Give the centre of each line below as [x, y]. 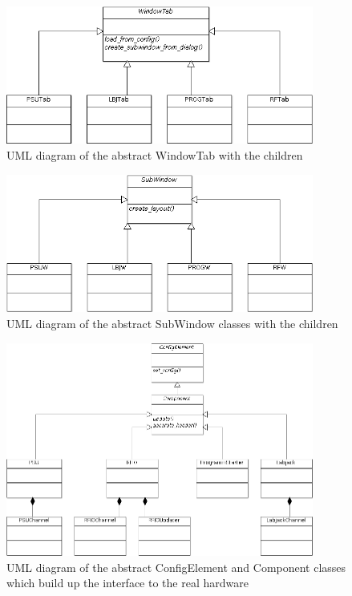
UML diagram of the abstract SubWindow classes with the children [172, 323]
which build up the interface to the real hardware [127, 583]
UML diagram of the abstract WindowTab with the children [155, 154]
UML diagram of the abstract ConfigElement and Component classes [176, 567]
